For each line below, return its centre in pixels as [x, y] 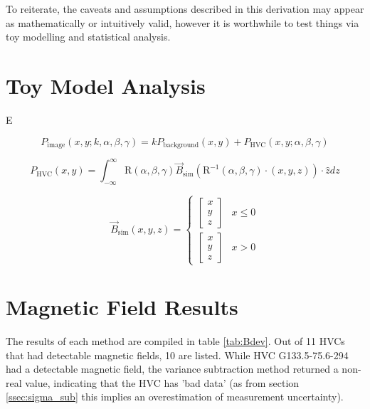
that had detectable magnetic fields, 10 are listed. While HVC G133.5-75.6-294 [177, 355]
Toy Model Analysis [106, 85]
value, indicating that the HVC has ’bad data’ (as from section [162, 382]
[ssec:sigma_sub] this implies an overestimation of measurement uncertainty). [175, 397]
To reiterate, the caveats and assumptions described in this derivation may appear [185, 9]
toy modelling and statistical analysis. [88, 37]
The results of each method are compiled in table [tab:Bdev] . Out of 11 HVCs [175, 340]
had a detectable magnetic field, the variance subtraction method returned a [172, 369]
